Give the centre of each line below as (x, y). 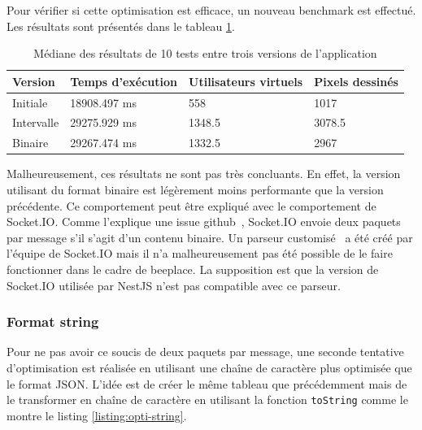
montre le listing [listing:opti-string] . (97, 415)
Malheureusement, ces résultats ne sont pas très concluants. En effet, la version (204, 174)
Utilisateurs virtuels (246, 81)
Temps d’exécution (124, 81)
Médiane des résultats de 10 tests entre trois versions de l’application (205, 53)
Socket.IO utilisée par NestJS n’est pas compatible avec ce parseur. (174, 285)
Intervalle (36, 122)
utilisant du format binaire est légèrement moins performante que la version (195, 189)
